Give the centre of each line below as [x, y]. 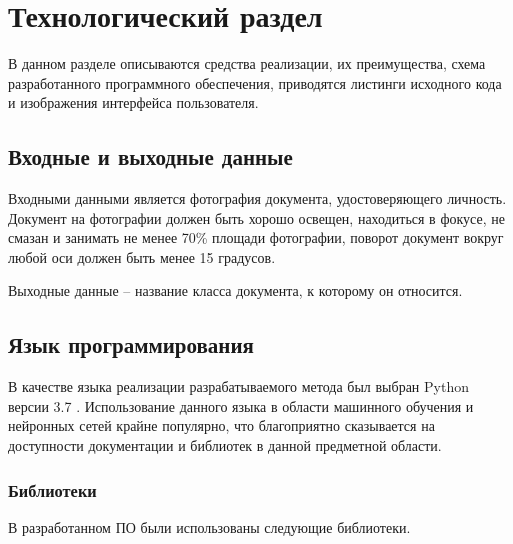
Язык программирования [131, 344]
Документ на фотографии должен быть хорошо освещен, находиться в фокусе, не [256, 217]
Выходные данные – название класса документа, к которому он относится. [235, 290]
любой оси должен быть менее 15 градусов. [142, 256]
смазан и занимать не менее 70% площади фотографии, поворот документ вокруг [256, 237]
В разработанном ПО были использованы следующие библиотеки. [209, 526]
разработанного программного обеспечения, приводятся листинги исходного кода [255, 82]
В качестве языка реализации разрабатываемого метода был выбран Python [238, 386]
